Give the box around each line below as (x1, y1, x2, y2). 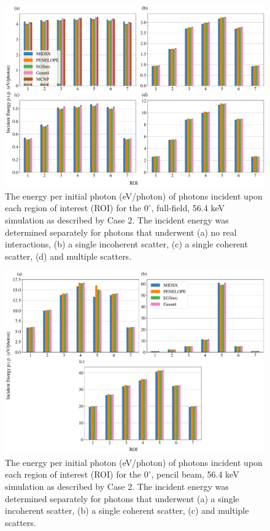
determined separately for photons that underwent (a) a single (5, 492, 239, 505)
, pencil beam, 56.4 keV (151, 468, 239, 481)
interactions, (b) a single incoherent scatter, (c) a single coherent (5, 238, 248, 250)
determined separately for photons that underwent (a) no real (5, 225, 237, 238)
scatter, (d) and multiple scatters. (5, 249, 132, 262)
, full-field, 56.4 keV (151, 201, 225, 214)
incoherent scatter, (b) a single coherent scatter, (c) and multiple (5, 504, 249, 517)
